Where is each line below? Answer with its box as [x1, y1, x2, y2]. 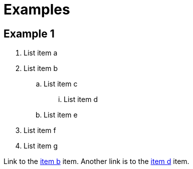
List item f [24, 126, 56, 135]
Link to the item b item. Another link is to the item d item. [4, 157, 189, 166]
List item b [24, 64, 58, 73]
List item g [24, 141, 58, 150]
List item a [24, 48, 58, 57]
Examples [4, 1, 70, 18]
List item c [44, 79, 78, 88]
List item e [44, 110, 78, 119]
